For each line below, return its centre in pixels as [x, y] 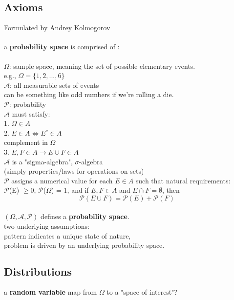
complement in [26, 142]
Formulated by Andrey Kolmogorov [57, 28]
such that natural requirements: [183, 180]
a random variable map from [51, 292]
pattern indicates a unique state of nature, [67, 235]
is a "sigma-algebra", [42, 161]
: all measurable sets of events [54, 85]
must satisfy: [31, 113]
